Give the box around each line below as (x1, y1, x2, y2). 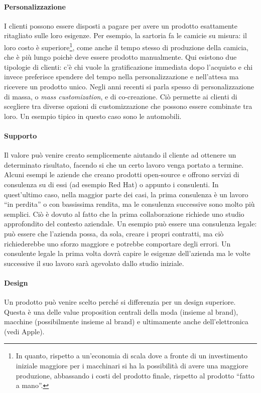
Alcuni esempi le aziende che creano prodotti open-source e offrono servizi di (4, 169, 239, 180)
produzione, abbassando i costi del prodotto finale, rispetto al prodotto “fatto (16, 370, 254, 380)
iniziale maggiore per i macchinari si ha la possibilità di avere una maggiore (16, 360, 248, 371)
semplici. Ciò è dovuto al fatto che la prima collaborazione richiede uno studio (4, 208, 244, 219)
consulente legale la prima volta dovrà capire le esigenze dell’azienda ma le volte (4, 248, 250, 258)
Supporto (4, 130, 37, 141)
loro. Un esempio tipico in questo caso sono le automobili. (4, 110, 182, 121)
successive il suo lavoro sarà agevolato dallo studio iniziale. (4, 257, 184, 268)
